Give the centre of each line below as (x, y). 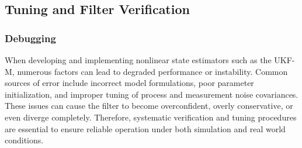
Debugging (30, 38)
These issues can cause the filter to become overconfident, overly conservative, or (149, 106)
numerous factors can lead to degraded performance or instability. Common (152, 71)
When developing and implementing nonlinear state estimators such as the (138, 60)
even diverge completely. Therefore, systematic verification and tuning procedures (151, 117)
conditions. (24, 140)
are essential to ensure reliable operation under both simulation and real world (145, 128)
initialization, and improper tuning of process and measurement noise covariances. (152, 94)
